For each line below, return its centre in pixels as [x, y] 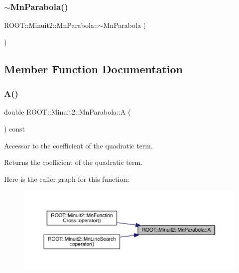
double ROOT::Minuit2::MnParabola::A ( [67, 112]
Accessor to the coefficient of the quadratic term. [78, 145]
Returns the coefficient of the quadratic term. [73, 162]
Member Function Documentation [94, 68]
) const [15, 129]
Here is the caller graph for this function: [67, 179]
